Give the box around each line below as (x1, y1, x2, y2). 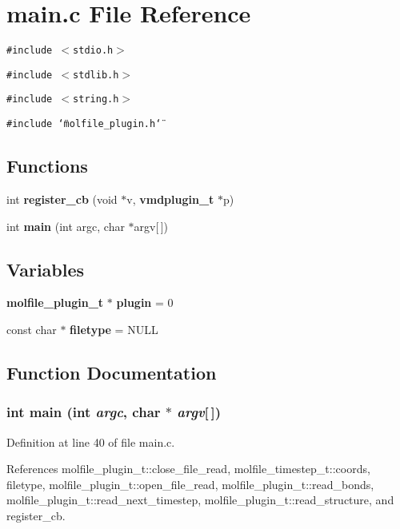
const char (6, 320, 57, 337)
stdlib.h (73, 69, 119, 81)
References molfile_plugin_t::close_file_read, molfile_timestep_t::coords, (6, 460, 370, 477)
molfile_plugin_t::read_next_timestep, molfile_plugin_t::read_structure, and (6, 491, 394, 508)
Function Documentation (6, 360, 217, 384)
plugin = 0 (116, 294, 174, 311)
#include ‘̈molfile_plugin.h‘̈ (6, 118, 162, 130)
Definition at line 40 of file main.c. (6, 433, 175, 450)
